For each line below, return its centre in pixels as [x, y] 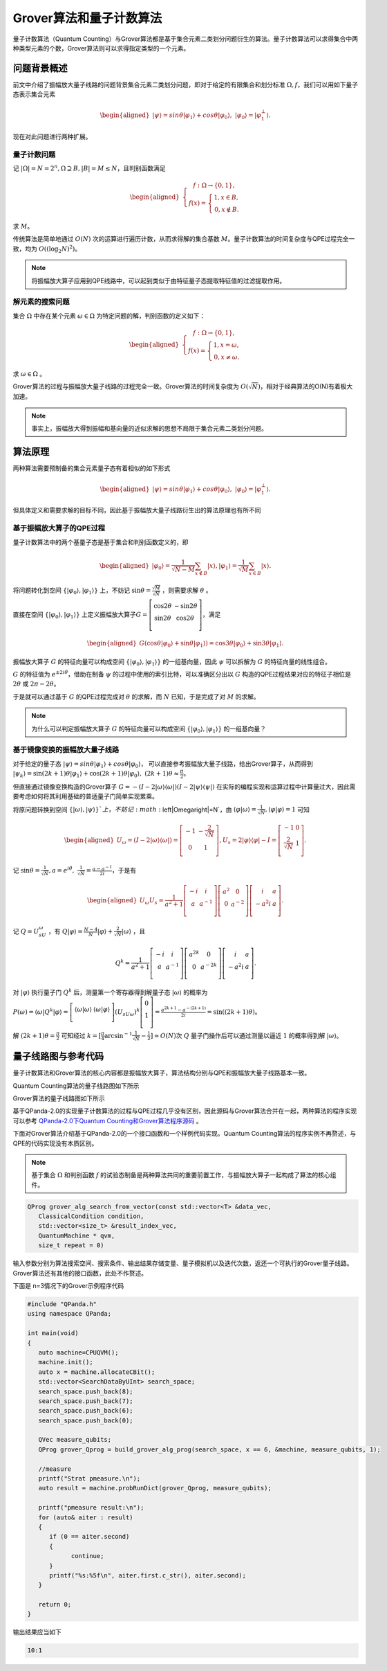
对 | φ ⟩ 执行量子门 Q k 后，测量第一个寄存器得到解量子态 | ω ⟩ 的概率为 [110, 992]
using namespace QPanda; [69, 1314]
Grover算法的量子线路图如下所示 [59, 1098]
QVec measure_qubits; [75, 1440]
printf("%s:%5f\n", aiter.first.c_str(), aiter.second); [148, 1575]
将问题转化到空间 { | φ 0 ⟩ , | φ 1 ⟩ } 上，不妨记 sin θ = [82, 591]
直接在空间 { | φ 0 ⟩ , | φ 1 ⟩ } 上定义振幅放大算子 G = [80, 615]
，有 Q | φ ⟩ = [66, 931]
